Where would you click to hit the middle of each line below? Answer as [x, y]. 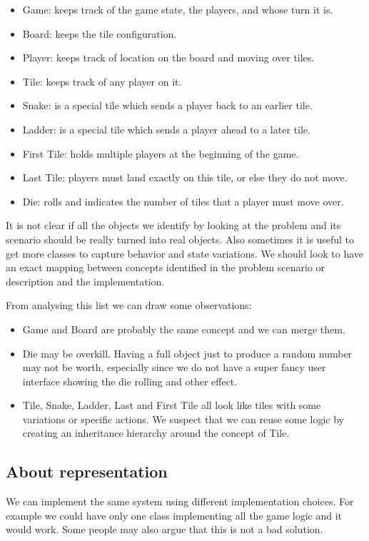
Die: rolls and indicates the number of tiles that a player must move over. [183, 201]
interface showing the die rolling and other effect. [130, 381]
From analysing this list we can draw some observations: [129, 305]
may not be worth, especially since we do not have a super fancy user [174, 367]
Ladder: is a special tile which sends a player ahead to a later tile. [166, 129]
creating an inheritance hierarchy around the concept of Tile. [156, 433]
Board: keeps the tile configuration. [100, 33]
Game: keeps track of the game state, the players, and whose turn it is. [178, 9]
